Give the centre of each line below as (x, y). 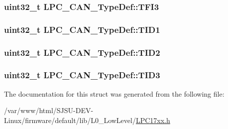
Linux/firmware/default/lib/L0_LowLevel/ (70, 120)
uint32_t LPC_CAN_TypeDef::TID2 (82, 52)
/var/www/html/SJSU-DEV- (49, 110)
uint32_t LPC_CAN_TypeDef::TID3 (82, 75)
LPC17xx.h (153, 120)
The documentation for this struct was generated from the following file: (114, 93)
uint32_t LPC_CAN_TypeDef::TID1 (82, 29)
